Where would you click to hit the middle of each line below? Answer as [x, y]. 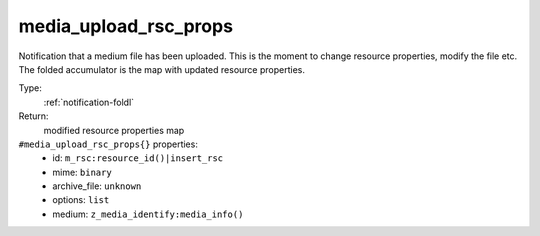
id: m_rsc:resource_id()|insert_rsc [138, 158]
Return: [33, 116]
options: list [81, 200]
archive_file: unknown [97, 186]
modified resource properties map [114, 130]
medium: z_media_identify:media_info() [148, 214]
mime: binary [82, 172]
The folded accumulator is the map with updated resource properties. [161, 69]
